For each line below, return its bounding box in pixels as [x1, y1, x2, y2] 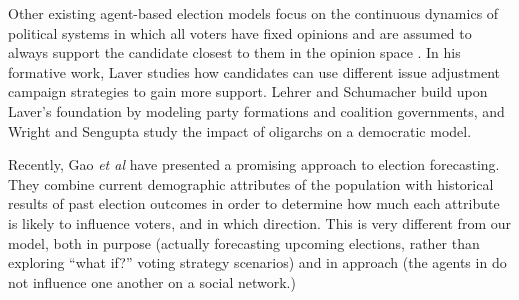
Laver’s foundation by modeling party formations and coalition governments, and [8, 100, 505, 121]
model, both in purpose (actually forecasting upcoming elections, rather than [8, 232, 480, 253]
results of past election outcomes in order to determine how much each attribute [8, 193, 500, 214]
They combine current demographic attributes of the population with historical [8, 173, 494, 194]
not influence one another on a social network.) [8, 271, 296, 292]
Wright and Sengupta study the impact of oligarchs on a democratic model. [8, 120, 472, 141]
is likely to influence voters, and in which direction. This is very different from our [8, 212, 511, 233]
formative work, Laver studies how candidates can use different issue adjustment [8, 61, 501, 82]
